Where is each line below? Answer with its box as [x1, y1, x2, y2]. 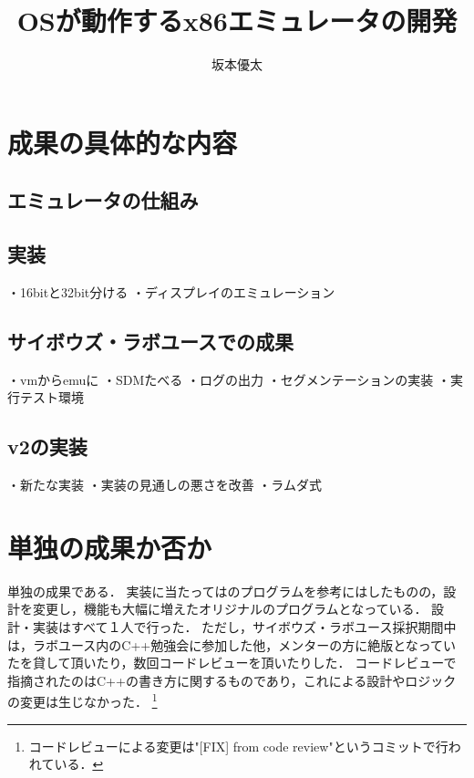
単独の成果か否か [7, 528, 212, 565]
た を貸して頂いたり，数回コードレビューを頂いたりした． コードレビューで [7, 653, 457, 672]
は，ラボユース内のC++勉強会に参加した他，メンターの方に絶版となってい [7, 635, 457, 654]
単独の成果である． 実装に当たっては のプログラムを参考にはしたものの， [7, 581, 444, 600]
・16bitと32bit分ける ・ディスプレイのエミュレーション [7, 282, 335, 301]
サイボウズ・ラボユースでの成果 [7, 327, 294, 355]
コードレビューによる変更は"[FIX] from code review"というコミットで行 [28, 736, 448, 755]
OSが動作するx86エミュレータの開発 [16, 2, 458, 39]
